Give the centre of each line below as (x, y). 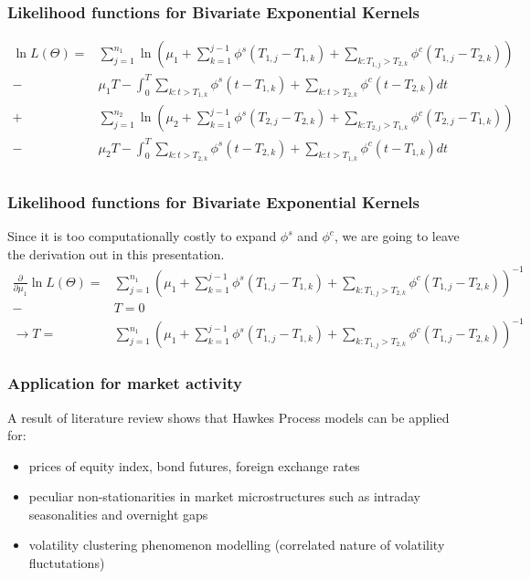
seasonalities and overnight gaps (118, 514)
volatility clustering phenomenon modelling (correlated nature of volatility (237, 545)
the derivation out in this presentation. (116, 253)
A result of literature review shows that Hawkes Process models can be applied (228, 417)
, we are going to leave (397, 236)
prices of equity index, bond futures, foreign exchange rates (194, 465)
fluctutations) (67, 563)
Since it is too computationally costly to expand (142, 236)
